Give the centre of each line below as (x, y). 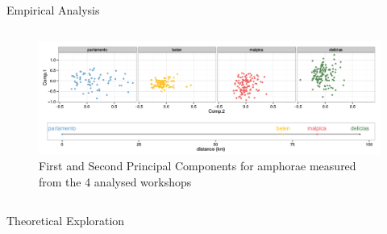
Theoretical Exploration (66, 220)
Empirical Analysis (53, 10)
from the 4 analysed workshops (115, 181)
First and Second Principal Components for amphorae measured (198, 166)
